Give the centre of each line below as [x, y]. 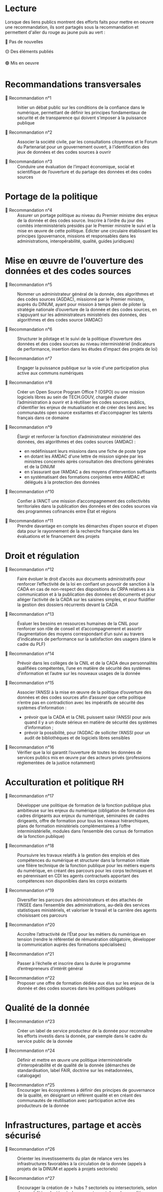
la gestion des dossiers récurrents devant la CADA [67, 605]
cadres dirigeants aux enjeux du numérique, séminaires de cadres [83, 816]
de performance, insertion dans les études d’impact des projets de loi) [87, 349]
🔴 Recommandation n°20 [30, 925]
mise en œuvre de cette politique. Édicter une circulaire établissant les [88, 231]
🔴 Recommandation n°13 [30, 614]
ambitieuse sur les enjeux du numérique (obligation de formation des [86, 810]
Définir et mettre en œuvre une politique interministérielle [74, 1060]
